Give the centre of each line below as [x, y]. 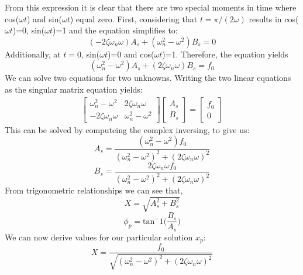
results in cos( [274, 18]
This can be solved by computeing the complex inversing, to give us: [127, 129]
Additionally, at [33, 54]
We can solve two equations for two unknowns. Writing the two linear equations [148, 78]
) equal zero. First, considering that [134, 18]
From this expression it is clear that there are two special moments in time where [151, 7]
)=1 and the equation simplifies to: [115, 30]
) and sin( [44, 18]
